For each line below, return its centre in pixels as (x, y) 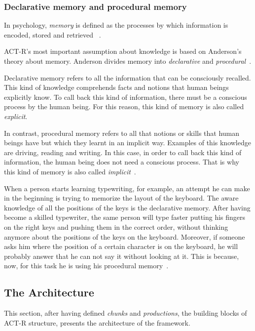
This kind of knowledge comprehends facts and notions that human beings (116, 87)
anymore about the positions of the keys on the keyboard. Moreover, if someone (125, 236)
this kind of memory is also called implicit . (70, 171)
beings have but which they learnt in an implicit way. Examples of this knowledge (127, 143)
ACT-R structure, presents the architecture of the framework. (97, 322)
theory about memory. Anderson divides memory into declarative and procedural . (128, 61)
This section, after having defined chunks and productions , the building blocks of (126, 313)
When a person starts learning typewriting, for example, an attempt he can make (127, 188)
